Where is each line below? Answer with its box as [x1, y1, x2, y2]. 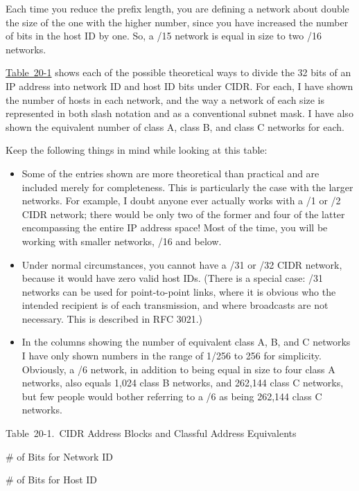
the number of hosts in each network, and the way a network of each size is [6, 92, 325, 107]
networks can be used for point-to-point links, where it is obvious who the [21, 284, 336, 298]
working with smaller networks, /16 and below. [21, 233, 222, 248]
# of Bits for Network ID [6, 449, 113, 463]
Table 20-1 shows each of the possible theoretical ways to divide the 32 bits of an [6, 65, 351, 80]
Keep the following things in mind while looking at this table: [6, 143, 268, 157]
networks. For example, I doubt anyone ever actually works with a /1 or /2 [21, 193, 341, 208]
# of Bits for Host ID [6, 472, 98, 487]
